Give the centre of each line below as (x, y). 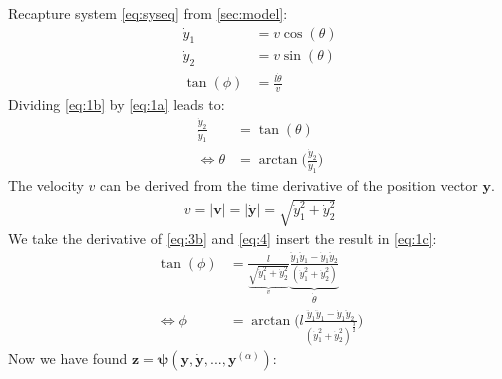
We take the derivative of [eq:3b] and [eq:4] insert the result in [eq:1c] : (222, 238)
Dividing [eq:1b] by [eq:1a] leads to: (116, 104)
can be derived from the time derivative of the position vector (288, 185)
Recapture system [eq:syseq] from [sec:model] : (148, 13)
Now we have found (68, 357)
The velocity (46, 185)
